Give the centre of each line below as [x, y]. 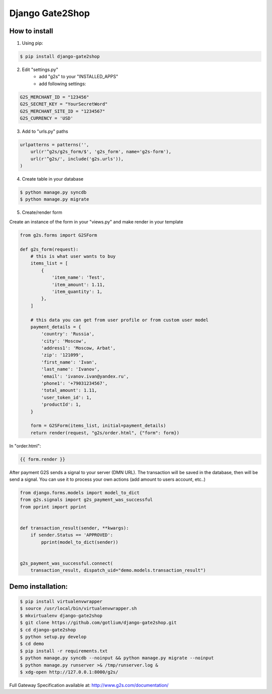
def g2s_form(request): [49, 249]
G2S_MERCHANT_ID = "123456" [54, 97]
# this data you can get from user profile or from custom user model [120, 320]
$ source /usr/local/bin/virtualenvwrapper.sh [78, 609]
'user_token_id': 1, [66, 397]
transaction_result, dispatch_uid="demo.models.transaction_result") [118, 570]
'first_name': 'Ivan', [69, 362]
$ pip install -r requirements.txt [64, 651]
